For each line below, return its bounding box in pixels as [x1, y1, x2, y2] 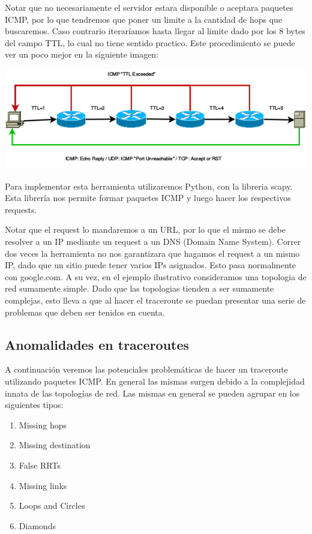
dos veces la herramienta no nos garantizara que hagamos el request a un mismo [5, 247, 300, 259]
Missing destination [19, 439, 91, 451]
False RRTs [19, 458, 61, 471]
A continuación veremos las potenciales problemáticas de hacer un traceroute [5, 363, 288, 376]
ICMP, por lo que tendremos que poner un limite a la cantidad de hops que [5, 13, 283, 25]
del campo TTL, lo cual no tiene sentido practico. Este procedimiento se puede [5, 36, 295, 49]
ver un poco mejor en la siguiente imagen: [5, 48, 159, 61]
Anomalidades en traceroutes [5, 335, 190, 353]
